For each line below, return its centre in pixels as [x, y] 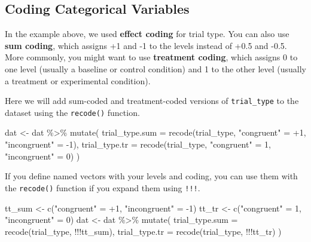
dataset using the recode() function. [72, 112]
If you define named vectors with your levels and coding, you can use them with [151, 176]
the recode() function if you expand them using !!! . [103, 187]
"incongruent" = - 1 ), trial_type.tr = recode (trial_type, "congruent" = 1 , [138, 144]
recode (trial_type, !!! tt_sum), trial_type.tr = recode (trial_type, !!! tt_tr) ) [143, 231]
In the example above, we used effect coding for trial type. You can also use [147, 34]
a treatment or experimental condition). [78, 80]
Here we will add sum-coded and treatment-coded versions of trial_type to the [152, 101]
